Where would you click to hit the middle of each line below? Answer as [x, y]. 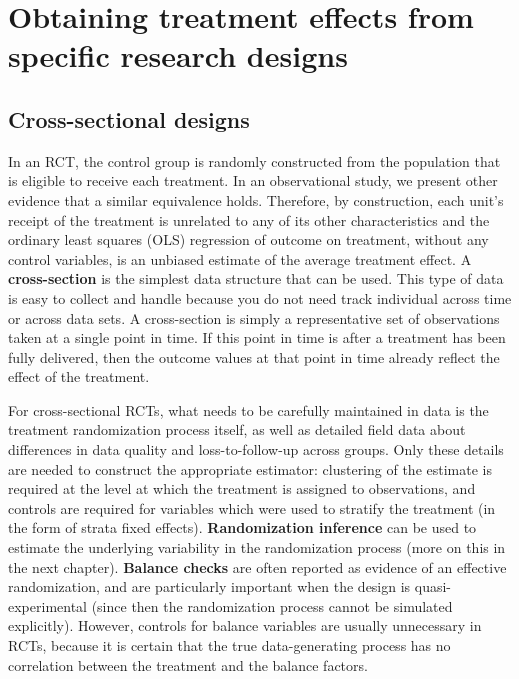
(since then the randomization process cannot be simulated [272, 605]
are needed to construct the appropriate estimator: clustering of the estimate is [250, 468]
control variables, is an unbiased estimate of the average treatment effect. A [240, 258]
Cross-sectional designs [129, 118]
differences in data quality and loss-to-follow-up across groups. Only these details [256, 449]
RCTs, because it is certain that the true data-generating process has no [229, 645]
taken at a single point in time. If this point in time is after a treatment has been [257, 337]
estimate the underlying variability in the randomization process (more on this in [257, 547]
